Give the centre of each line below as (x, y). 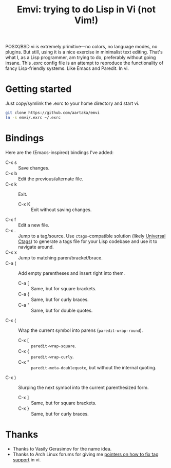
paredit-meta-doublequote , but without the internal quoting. (94, 367)
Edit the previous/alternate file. (51, 179)
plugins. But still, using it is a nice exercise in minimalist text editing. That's (84, 52)
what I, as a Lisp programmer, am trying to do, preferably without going (81, 58)
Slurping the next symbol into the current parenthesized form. (83, 387)
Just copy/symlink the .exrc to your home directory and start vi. (72, 103)
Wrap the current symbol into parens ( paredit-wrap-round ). (81, 330)
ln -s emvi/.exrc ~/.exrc (33, 118)
